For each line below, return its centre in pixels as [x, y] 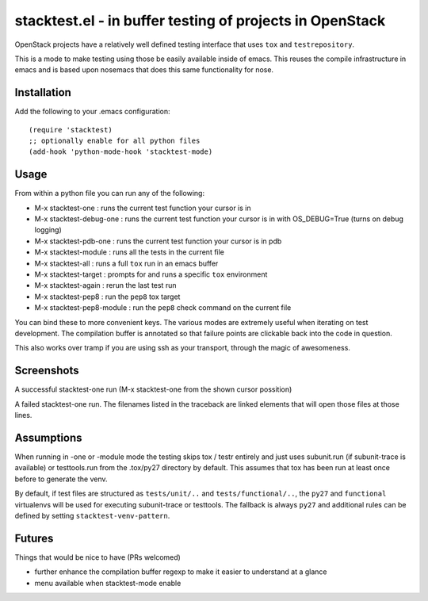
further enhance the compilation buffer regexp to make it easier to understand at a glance [181, 572]
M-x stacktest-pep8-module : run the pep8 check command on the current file [163, 308]
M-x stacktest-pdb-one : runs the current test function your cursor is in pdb [158, 241]
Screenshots [47, 371]
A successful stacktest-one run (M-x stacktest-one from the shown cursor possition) [153, 389]
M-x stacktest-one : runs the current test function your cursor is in [143, 208]
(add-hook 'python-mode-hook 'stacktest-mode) [121, 152]
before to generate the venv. [61, 479]
